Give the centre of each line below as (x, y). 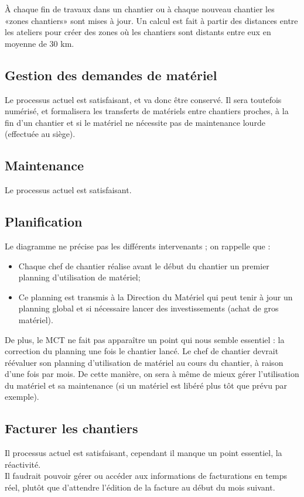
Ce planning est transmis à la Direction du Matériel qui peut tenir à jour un (156, 297)
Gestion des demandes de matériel (111, 75)
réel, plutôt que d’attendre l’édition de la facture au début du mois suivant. (140, 487)
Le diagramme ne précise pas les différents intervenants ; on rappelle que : (138, 246)
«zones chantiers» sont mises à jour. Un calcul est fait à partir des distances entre (151, 20)
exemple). (22, 397)
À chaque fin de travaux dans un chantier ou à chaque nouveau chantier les (140, 9)
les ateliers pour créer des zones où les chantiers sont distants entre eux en (138, 32)
